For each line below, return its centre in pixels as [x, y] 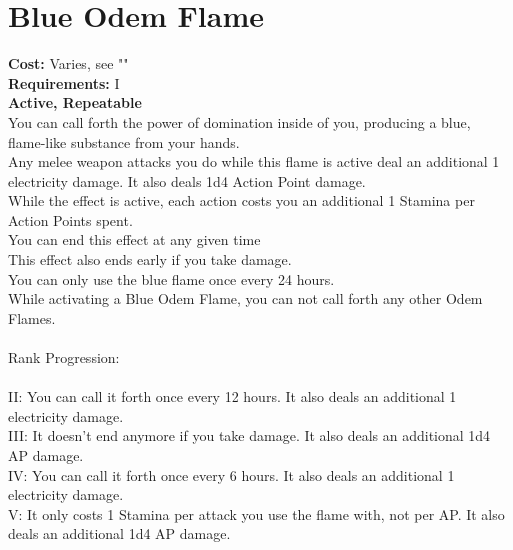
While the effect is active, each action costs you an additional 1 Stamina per [241, 200]
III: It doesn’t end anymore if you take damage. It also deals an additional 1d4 [249, 435]
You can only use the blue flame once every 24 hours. [171, 278]
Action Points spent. [70, 219]
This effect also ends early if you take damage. [150, 259]
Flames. [32, 317]
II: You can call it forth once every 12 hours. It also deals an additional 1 [232, 396]
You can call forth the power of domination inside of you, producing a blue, [239, 121]
